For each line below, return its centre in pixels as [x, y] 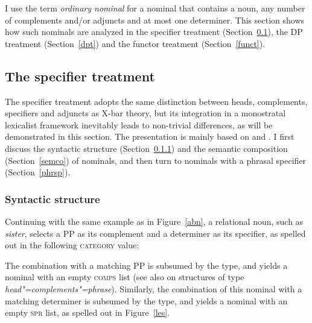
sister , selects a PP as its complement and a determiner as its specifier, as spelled [155, 233]
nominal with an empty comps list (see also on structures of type [125, 277]
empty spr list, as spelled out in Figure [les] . [88, 312]
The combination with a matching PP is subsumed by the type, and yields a [146, 265]
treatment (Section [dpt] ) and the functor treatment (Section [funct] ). [135, 43]
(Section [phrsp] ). [38, 172]
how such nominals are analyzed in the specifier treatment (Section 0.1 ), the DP [154, 32]
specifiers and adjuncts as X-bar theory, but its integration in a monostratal [145, 113]
